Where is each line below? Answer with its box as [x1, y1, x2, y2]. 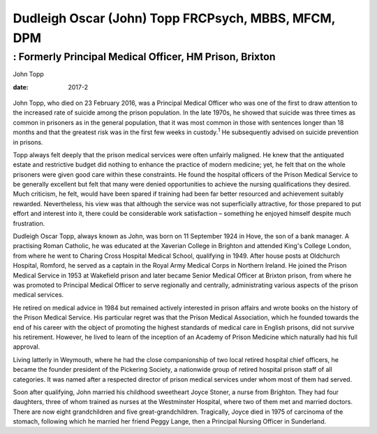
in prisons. [13, 138, 43, 146]
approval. [13, 342, 40, 351]
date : [13, 82, 29, 91]
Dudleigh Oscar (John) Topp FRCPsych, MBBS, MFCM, [13, 10, 336, 26]
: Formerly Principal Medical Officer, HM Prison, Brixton [13, 50, 276, 63]
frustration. [13, 219, 45, 227]
